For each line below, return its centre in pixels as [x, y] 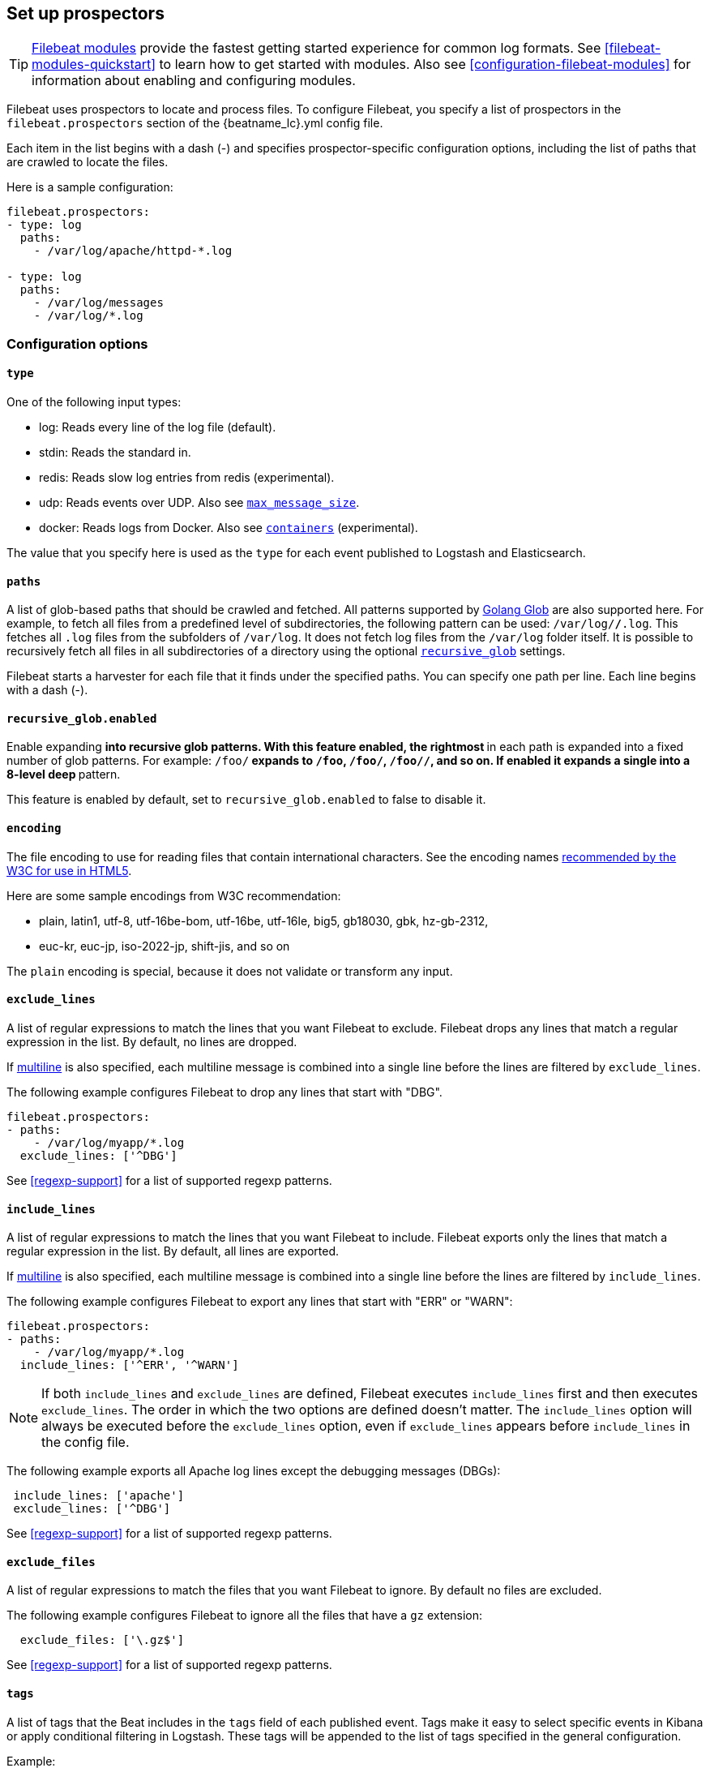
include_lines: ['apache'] [99, 1496]
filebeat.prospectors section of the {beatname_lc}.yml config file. [195, 123]
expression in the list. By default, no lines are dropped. [152, 1041]
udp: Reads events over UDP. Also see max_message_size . [199, 503]
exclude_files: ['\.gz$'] [102, 1640]
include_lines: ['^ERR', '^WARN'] [129, 1365]
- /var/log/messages [98, 303]
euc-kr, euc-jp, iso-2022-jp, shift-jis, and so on [165, 946]
